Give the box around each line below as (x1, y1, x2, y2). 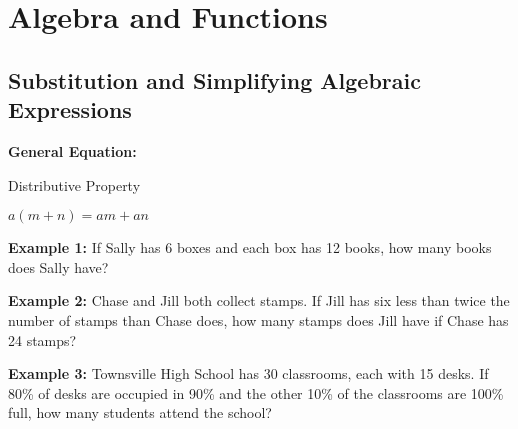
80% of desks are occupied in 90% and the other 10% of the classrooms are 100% (8, 382, 504, 403)
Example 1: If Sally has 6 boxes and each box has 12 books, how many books (8, 237, 492, 258)
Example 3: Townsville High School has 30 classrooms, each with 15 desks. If (8, 363, 489, 384)
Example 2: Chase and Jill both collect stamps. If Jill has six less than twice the (8, 290, 510, 311)
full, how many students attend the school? (8, 402, 272, 423)
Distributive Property (8, 174, 141, 195)
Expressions (8, 94, 132, 125)
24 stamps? (8, 329, 77, 350)
